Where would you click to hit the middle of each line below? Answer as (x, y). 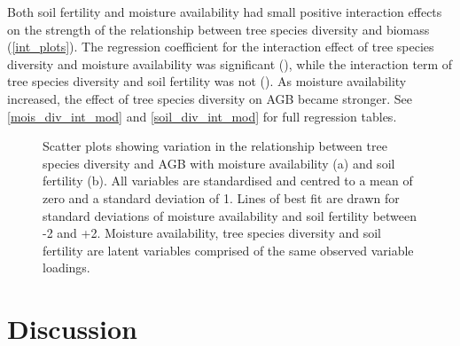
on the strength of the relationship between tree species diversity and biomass (218, 29)
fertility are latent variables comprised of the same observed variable (228, 250)
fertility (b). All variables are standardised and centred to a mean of (228, 181)
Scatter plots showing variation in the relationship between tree (215, 146)
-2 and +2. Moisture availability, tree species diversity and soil (212, 233)
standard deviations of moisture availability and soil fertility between (230, 215)
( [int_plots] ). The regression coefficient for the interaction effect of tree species (221, 47)
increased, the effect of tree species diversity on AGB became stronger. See (210, 98)
